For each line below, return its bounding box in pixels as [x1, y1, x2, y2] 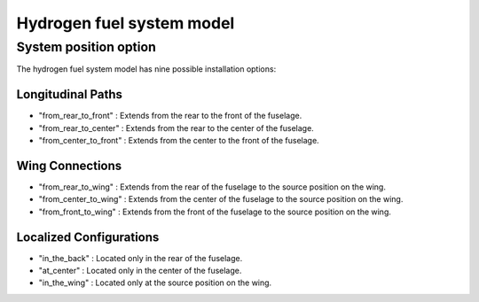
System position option [16, 39, 157, 55]
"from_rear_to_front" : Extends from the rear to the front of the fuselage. [38, 111, 302, 121]
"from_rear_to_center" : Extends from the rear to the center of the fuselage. [38, 122, 314, 133]
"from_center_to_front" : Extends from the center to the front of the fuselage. [38, 136, 319, 146]
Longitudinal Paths [16, 87, 123, 102]
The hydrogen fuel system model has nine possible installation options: [16, 64, 277, 74]
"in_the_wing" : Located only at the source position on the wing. [38, 277, 272, 288]
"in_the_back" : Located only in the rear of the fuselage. [38, 252, 243, 263]
